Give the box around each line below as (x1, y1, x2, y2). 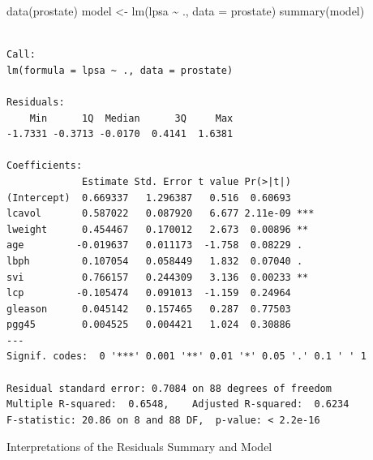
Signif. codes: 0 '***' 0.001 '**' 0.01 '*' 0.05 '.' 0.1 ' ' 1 (6, 350, 367, 363)
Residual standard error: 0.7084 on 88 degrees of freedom (6, 382, 332, 394)
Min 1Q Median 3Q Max (29, 112, 234, 124)
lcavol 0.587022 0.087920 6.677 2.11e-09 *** (6, 208, 315, 220)
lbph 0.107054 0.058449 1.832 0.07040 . (6, 255, 303, 267)
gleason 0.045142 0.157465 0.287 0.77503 (6, 303, 291, 315)
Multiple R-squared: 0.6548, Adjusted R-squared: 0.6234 (6, 398, 349, 411)
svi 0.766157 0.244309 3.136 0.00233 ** (6, 271, 309, 283)
